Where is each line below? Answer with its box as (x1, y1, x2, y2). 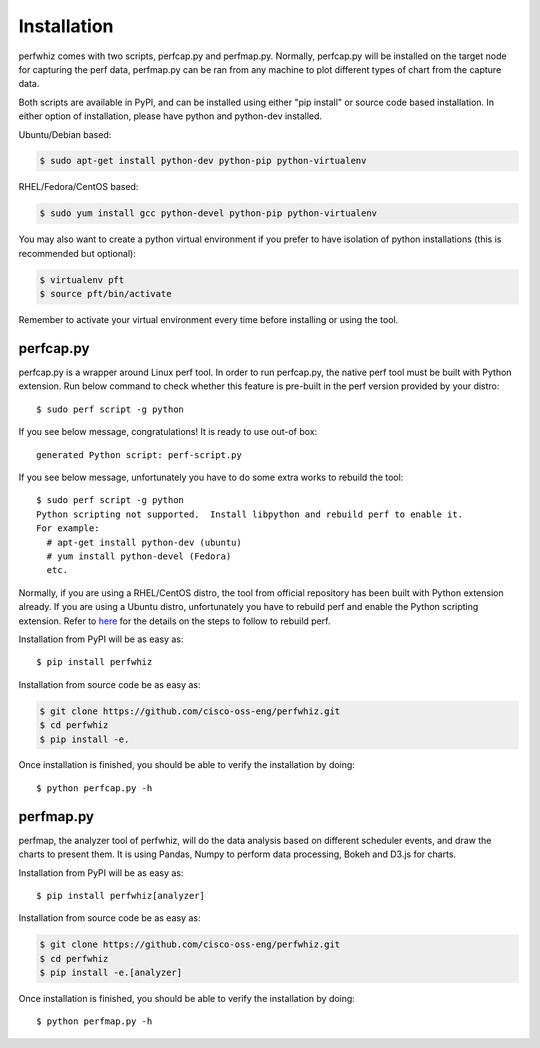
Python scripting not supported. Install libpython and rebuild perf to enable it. (36, 508, 464, 520)
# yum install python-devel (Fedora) (46, 551, 232, 562)
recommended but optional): (18, 247, 137, 259)
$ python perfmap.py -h (36, 1016, 153, 1027)
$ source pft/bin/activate (39, 288, 172, 300)
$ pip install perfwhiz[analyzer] (36, 890, 205, 901)
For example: (36, 523, 100, 534)
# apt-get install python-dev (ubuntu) (46, 536, 242, 548)
